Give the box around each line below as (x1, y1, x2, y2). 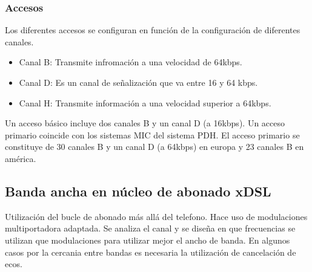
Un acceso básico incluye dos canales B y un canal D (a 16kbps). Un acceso (5, 117, 285, 129)
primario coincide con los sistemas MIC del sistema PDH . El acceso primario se (5, 128, 300, 141)
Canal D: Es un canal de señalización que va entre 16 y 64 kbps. (19, 76, 258, 88)
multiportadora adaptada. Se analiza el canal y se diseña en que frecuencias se (5, 222, 296, 235)
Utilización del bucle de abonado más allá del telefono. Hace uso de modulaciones (5, 210, 308, 222)
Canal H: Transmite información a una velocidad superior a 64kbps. (19, 96, 271, 109)
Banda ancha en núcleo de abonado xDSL (5, 181, 271, 200)
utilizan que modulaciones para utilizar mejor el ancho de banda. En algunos (5, 233, 290, 246)
